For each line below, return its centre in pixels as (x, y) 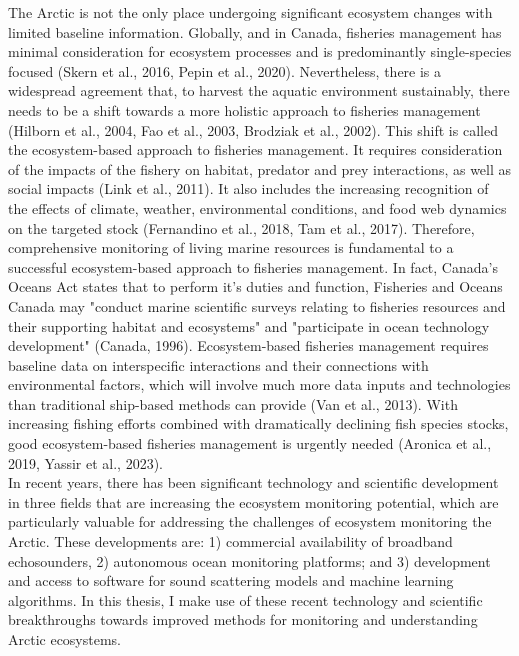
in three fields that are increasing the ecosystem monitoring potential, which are (253, 501)
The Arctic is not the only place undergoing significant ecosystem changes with (250, 12)
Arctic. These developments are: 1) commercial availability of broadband (230, 541)
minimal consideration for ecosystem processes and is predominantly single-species (260, 51)
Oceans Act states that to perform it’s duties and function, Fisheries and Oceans (255, 286)
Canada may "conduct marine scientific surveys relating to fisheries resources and (257, 305)
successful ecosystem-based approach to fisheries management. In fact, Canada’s (253, 266)
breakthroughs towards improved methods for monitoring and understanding (243, 619)
